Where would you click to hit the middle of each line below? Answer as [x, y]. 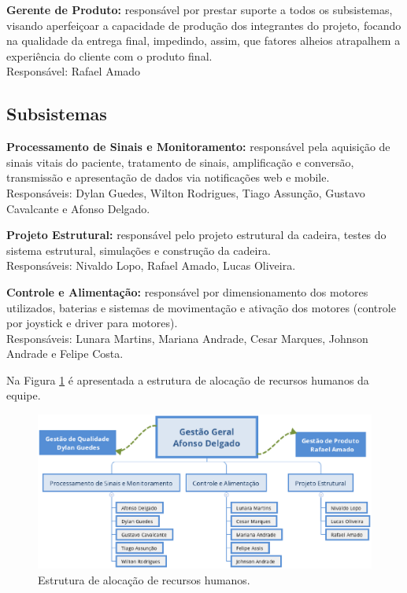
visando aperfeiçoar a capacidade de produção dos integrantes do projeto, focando [204, 25]
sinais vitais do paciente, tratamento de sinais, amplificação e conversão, [180, 162]
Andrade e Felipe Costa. [65, 354]
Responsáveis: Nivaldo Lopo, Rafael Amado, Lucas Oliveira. [151, 265]
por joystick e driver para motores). [92, 323]
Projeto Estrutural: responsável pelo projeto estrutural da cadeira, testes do [196, 235]
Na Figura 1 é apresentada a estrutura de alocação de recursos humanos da [188, 379]
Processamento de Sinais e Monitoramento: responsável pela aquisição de [198, 147]
